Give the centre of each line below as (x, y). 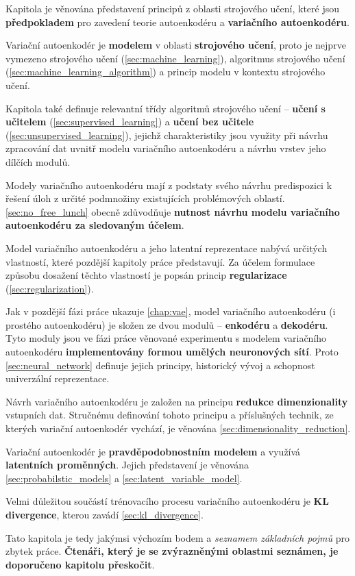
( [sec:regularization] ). (50, 288)
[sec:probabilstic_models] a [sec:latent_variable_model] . (124, 478)
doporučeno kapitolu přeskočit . (80, 564)
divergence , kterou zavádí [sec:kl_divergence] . (105, 514)
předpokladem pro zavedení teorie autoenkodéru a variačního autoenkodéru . (177, 22)
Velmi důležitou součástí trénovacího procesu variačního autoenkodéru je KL (167, 501)
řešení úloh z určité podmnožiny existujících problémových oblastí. (145, 198)
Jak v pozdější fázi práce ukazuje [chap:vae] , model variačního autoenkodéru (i (171, 311)
